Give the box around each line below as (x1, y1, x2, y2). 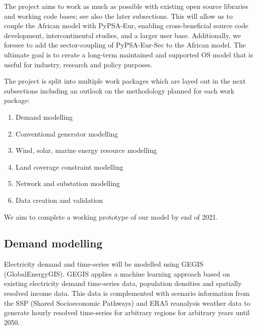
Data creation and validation (15, 194, 103, 205)
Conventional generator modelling (15, 128, 118, 139)
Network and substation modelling (15, 178, 120, 188)
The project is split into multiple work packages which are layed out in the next (4, 76, 246, 86)
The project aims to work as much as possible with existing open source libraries (4, 1, 249, 11)
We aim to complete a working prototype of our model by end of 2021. (4, 211, 218, 222)
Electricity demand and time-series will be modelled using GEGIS (4, 259, 204, 269)
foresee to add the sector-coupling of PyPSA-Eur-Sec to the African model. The (4, 40, 246, 50)
